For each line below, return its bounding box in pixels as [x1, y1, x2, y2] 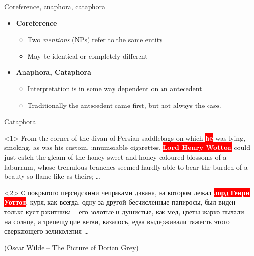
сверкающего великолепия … [4, 226, 89, 236]
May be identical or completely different [27, 50, 148, 61]
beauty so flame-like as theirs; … [4, 171, 100, 181]
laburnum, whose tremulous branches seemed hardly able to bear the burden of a [4, 161, 248, 171]
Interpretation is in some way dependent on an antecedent [27, 83, 202, 93]
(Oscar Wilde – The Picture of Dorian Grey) [4, 242, 139, 252]
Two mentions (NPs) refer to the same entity [27, 34, 163, 44]
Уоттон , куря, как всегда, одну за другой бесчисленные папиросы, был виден [4, 197, 236, 207]
